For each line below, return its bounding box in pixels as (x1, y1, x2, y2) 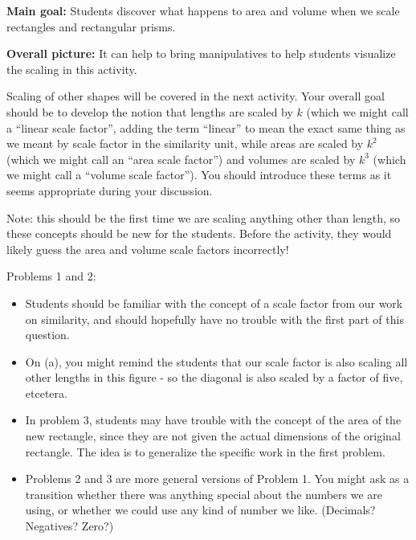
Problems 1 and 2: (6, 268, 96, 284)
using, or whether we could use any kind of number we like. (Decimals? (25, 501, 376, 518)
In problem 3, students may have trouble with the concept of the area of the (25, 411, 402, 428)
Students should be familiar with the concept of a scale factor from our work (25, 294, 403, 311)
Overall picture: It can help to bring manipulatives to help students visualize (6, 45, 396, 62)
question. (25, 326, 70, 343)
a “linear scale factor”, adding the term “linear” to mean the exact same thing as (6, 119, 406, 136)
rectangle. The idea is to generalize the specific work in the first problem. (25, 443, 385, 460)
